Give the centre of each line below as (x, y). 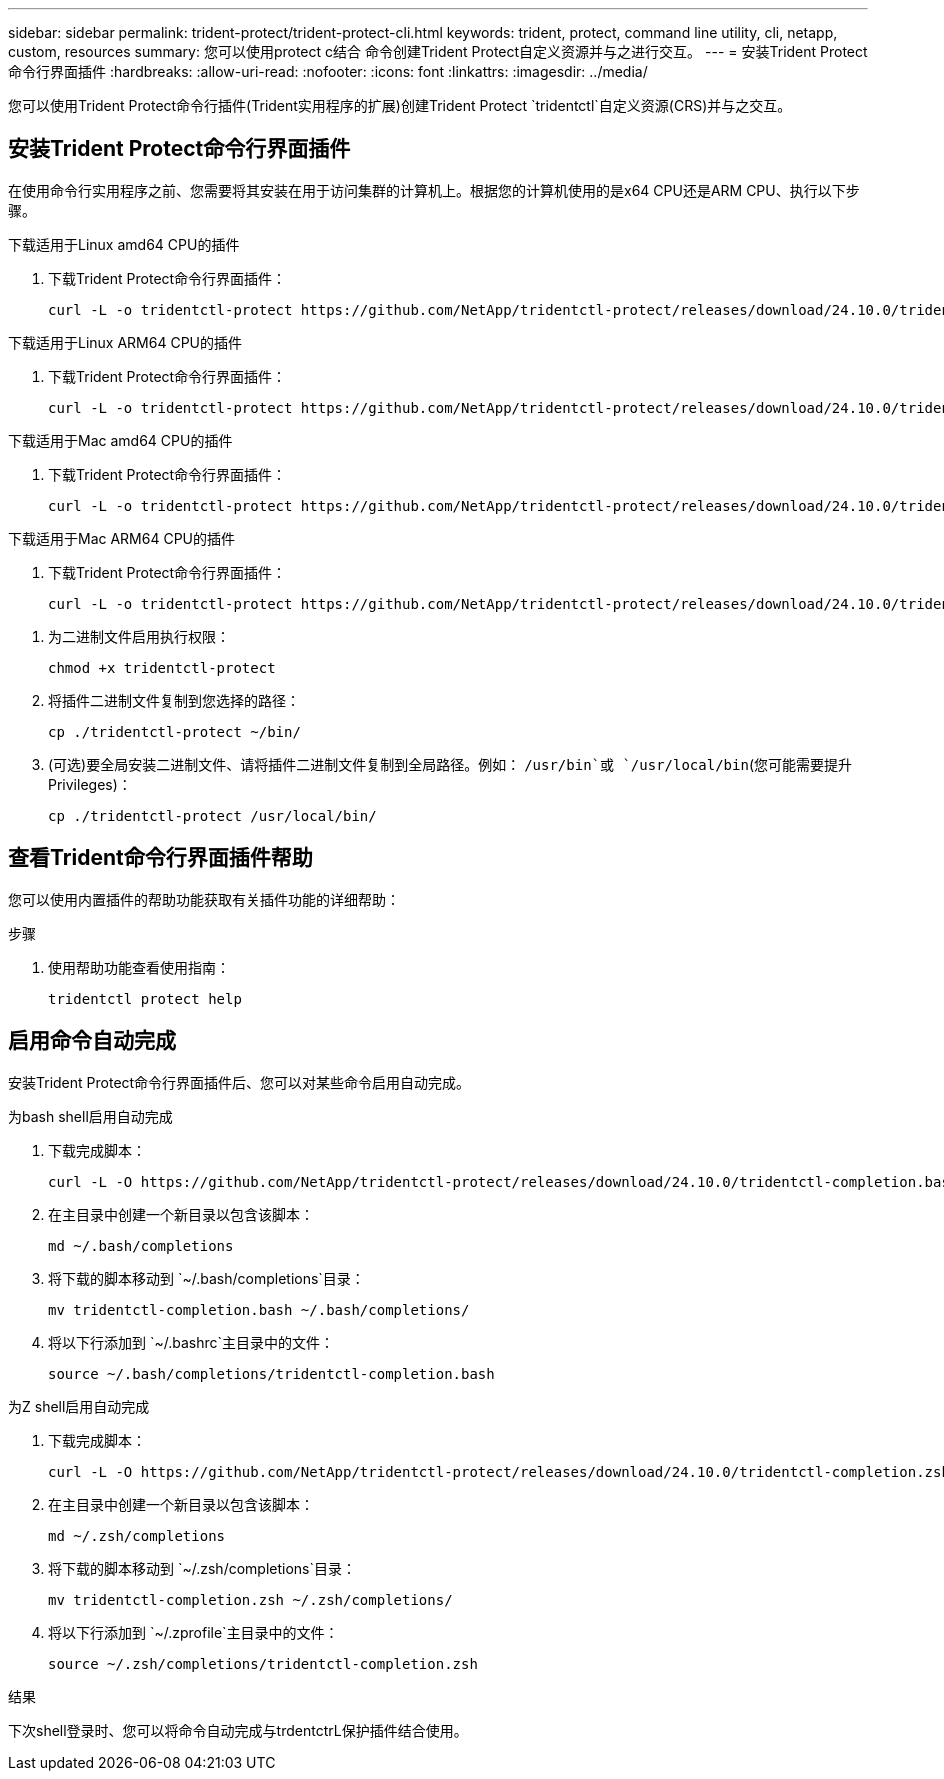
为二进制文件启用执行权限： (139, 636)
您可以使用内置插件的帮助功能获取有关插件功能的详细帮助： (204, 899)
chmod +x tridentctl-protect (162, 667)
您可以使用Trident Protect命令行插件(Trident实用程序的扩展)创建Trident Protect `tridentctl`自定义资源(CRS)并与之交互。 (400, 105)
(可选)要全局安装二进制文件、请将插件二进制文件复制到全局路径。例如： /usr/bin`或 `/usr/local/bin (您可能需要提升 (450, 764)
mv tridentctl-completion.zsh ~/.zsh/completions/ (250, 1599)
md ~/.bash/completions (141, 1245)
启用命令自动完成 (92, 1041)
